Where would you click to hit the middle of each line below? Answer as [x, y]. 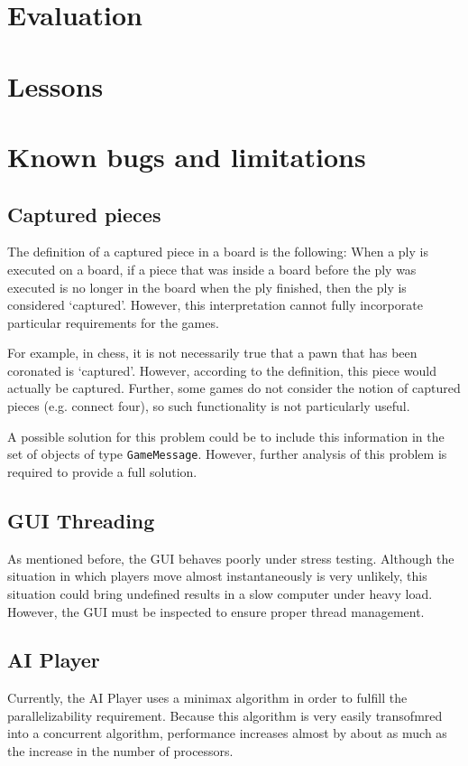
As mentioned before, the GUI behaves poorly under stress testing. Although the [231, 558]
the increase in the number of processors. [120, 751]
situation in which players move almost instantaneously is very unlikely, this [217, 576]
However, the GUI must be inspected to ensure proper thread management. [216, 611]
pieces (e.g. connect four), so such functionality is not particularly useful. [209, 406]
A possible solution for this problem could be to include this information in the [226, 436]
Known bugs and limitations [187, 156]
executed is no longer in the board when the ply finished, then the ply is [207, 287]
